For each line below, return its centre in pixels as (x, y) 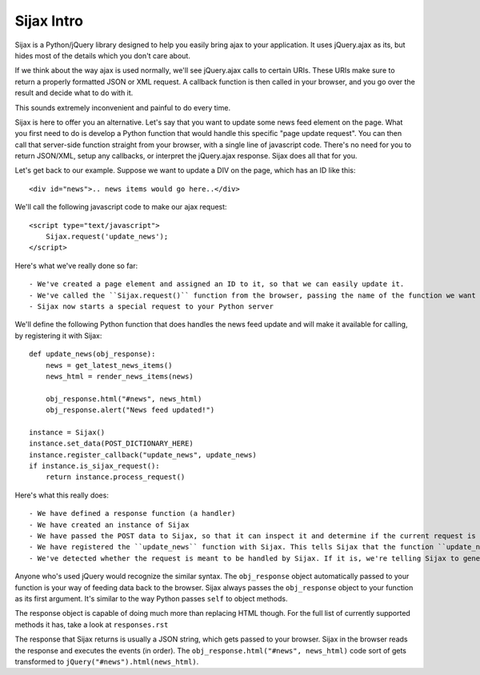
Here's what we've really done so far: (76, 266)
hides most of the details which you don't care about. (103, 55)
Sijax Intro (49, 21)
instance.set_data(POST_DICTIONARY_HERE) (111, 443)
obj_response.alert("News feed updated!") (130, 410)
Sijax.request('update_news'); (107, 237)
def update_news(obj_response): (92, 354)
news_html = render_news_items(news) (119, 376)
